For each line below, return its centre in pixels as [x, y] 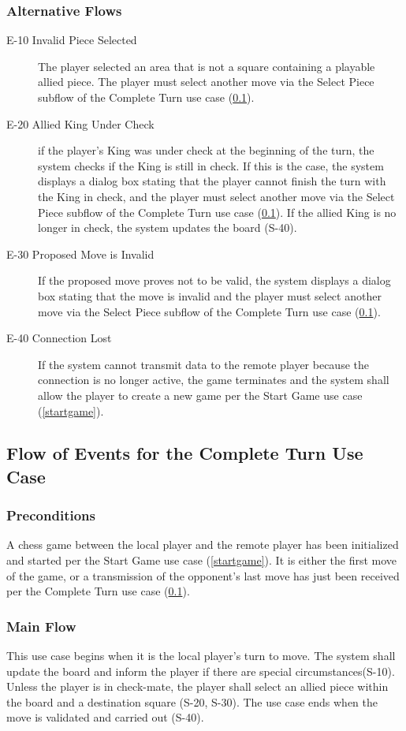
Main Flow [41, 626]
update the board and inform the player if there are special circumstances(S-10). [201, 671]
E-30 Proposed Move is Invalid [80, 254]
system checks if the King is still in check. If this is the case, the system [211, 165]
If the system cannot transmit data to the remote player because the [203, 364]
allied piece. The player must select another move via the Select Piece [206, 82]
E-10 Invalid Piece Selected [72, 40]
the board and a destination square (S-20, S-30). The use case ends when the [192, 701]
